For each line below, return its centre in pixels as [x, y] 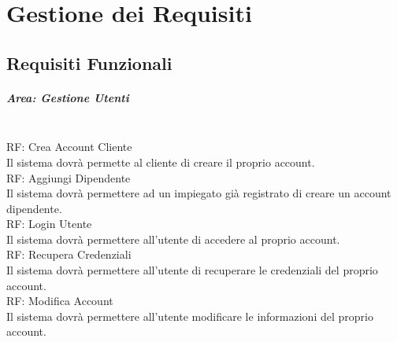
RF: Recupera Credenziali [69, 254]
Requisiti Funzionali [89, 63]
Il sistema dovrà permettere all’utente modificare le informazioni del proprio [190, 316]
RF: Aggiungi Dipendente [69, 177]
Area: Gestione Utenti [68, 97]
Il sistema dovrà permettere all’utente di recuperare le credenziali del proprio [192, 270]
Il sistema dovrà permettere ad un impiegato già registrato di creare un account [199, 193]
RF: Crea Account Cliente [69, 147]
